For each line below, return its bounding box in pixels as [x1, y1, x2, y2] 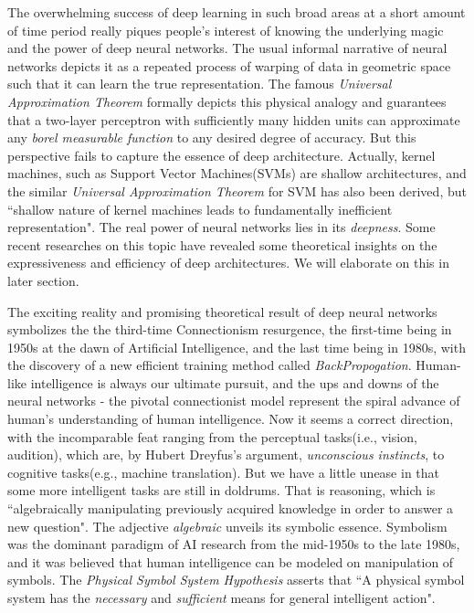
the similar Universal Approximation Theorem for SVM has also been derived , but [7, 181, 467, 200]
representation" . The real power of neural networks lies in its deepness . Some [7, 217, 436, 237]
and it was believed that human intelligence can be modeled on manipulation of [7, 552, 454, 571]
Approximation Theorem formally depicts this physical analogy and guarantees [7, 91, 447, 111]
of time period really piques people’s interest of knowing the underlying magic [7, 20, 444, 39]
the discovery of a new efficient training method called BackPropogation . [7, 355, 412, 375]
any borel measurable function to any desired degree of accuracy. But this [7, 128, 416, 147]
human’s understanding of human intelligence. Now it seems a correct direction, [7, 409, 454, 428]
